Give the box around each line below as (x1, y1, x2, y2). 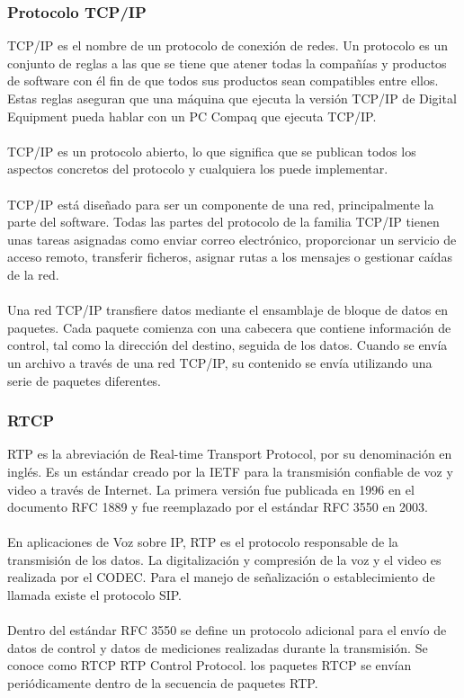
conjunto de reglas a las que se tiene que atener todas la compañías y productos (7, 53, 447, 72)
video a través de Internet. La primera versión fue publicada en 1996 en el (7, 479, 415, 498)
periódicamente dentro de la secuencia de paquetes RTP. (7, 674, 318, 693)
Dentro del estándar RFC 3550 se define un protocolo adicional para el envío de (7, 621, 447, 640)
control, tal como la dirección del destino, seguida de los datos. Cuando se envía (7, 336, 448, 354)
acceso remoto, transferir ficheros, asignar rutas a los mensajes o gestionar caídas (7, 247, 452, 266)
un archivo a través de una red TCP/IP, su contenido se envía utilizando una (7, 353, 433, 371)
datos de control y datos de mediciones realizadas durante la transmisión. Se (7, 638, 428, 657)
